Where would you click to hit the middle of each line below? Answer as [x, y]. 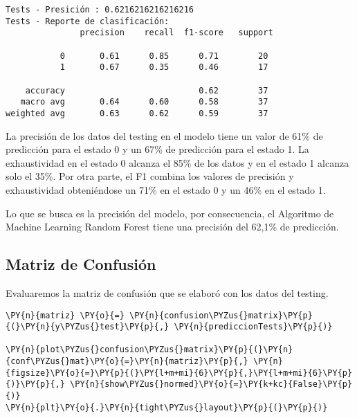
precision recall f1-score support [176, 33]
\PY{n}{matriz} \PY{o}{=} [65, 315]
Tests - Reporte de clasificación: [88, 21]
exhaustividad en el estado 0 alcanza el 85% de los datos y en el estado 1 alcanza [177, 162]
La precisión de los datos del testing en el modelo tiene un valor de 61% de [164, 135]
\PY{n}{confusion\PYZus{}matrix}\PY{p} [221, 315]
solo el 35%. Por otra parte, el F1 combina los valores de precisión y [150, 176]
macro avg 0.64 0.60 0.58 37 [144, 102]
